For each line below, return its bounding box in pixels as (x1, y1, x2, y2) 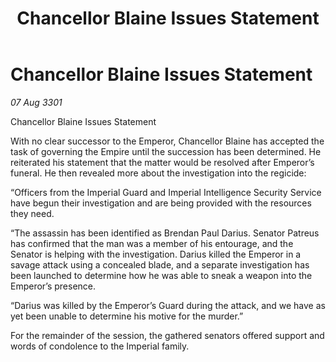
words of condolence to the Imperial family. (10, 340, 190, 352)
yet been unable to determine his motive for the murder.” (10, 310, 244, 322)
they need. (10, 207, 55, 219)
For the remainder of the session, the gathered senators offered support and (10, 329, 325, 341)
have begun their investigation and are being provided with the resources (10, 197, 312, 209)
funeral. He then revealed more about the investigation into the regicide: (10, 167, 307, 179)
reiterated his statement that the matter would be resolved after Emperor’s (10, 156, 315, 168)
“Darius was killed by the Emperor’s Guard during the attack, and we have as (10, 299, 326, 311)
